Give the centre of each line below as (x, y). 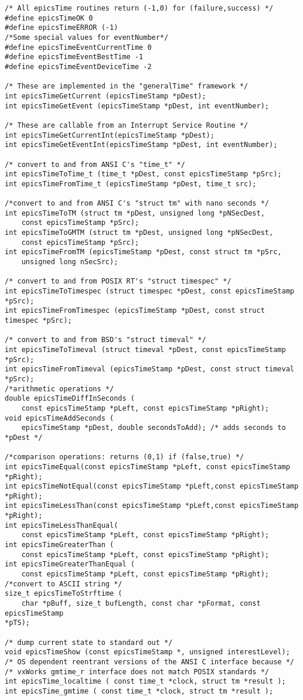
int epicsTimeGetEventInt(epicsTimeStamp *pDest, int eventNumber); (141, 145)
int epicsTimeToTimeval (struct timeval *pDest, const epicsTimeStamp (145, 349)
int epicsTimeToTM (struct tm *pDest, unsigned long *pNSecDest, (135, 213)
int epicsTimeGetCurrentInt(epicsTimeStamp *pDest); (110, 135)
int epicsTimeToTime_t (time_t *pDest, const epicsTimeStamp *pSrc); (143, 174)
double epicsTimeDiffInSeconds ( (70, 399)
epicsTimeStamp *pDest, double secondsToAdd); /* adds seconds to (154, 428)
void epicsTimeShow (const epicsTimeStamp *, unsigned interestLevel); (147, 652)
